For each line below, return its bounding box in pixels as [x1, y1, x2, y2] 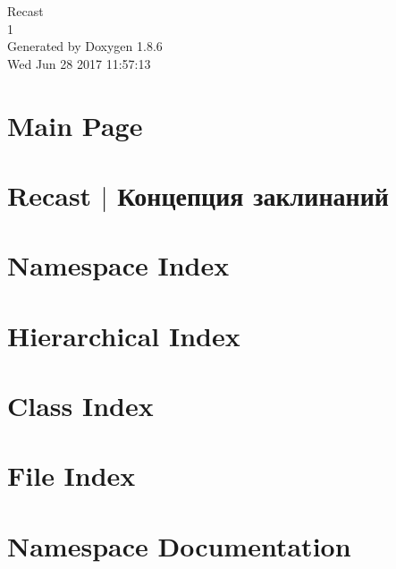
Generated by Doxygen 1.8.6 [7, 37, 163, 55]
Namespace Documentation [7, 527, 351, 564]
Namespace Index [7, 247, 230, 284]
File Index [7, 457, 136, 494]
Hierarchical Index [7, 317, 240, 353]
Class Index [7, 387, 154, 424]
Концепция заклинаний [117, 176, 389, 213]
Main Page [7, 106, 143, 143]
